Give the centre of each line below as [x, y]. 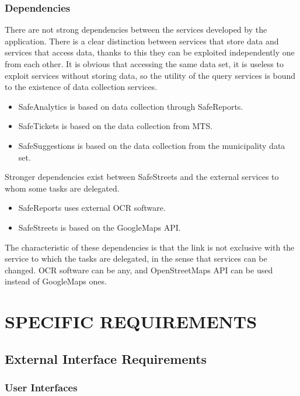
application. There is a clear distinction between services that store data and [142, 41]
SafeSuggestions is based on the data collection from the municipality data [152, 145]
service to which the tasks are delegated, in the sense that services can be [136, 258]
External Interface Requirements [106, 358]
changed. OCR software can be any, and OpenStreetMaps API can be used [139, 270]
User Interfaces [41, 387]
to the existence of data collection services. [81, 87]
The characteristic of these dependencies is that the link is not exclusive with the [150, 247]
